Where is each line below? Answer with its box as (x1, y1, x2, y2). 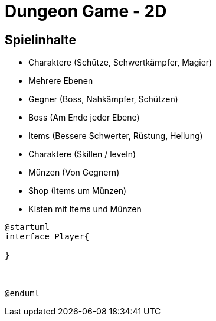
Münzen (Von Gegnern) (28, 167, 120, 178)
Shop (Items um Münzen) (28, 186, 127, 196)
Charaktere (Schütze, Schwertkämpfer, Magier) (28, 57, 212, 68)
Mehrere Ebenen (28, 76, 93, 86)
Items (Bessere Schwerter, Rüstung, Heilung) (28, 131, 203, 141)
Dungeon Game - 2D (5, 1, 167, 21)
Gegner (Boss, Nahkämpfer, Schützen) (28, 94, 178, 105)
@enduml (5, 288, 40, 299)
